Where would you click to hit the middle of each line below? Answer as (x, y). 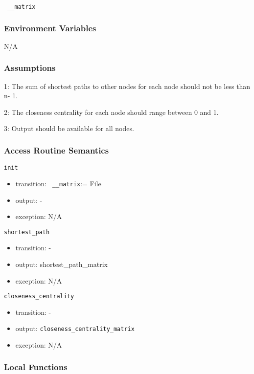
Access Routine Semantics (57, 150)
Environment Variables (50, 28)
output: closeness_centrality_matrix (75, 328)
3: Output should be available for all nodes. (69, 128)
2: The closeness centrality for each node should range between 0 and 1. (111, 112)
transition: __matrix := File (58, 183)
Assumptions (30, 68)
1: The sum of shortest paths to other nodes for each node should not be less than (127, 86)
